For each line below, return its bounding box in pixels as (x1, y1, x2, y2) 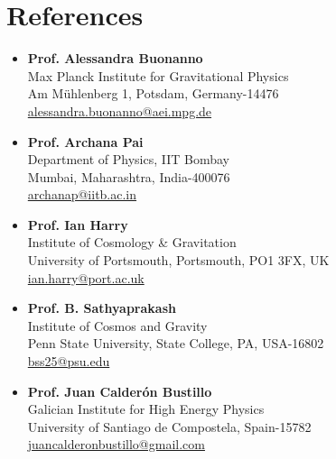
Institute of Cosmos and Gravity (27, 316, 208, 335)
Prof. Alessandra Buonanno (27, 49, 203, 68)
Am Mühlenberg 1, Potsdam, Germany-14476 (27, 84, 279, 103)
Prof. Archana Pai (27, 132, 144, 151)
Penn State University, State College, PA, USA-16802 (27, 334, 324, 353)
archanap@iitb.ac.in (27, 185, 137, 204)
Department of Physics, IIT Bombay (27, 150, 229, 169)
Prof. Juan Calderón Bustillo (27, 381, 212, 400)
